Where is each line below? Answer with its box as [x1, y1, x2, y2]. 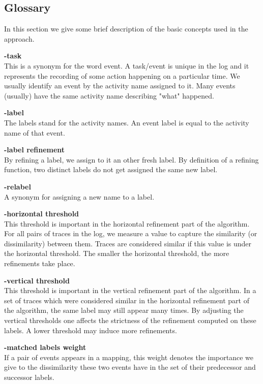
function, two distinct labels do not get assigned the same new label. [4, 164, 218, 175]
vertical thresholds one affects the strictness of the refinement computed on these [4, 315, 256, 326]
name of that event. [4, 127, 65, 138]
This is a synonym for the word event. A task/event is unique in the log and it [4, 60, 249, 71]
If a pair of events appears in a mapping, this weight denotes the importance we [4, 351, 254, 362]
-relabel [4, 181, 31, 191]
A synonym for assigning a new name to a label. [4, 191, 155, 202]
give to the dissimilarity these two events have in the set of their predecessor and [4, 362, 256, 372]
